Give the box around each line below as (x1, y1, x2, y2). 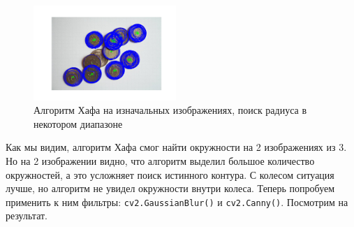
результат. (6, 208, 47, 223)
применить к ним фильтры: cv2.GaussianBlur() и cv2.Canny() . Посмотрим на (6, 194, 348, 209)
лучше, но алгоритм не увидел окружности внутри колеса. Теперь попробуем (6, 181, 335, 196)
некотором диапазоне (34, 116, 123, 131)
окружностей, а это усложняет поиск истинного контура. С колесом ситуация (6, 167, 334, 182)
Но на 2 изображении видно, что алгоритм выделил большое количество (6, 153, 315, 168)
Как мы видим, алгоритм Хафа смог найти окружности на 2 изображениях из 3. (6, 140, 347, 154)
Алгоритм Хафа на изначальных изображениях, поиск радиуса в (34, 103, 307, 117)
